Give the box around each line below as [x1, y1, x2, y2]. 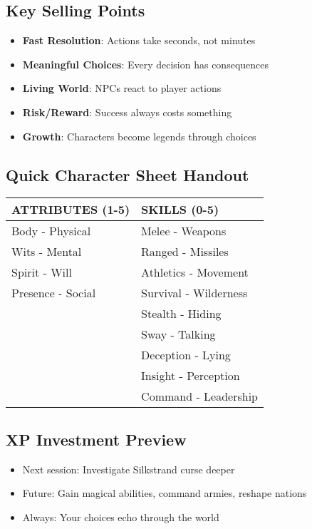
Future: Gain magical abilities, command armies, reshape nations [22, 486, 307, 500]
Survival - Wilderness [141, 284, 248, 302]
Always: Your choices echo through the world [22, 509, 219, 524]
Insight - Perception [141, 367, 240, 384]
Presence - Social [11, 284, 96, 302]
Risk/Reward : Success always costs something [22, 104, 232, 119]
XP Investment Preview [6, 428, 187, 450]
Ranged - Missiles [141, 243, 229, 260]
